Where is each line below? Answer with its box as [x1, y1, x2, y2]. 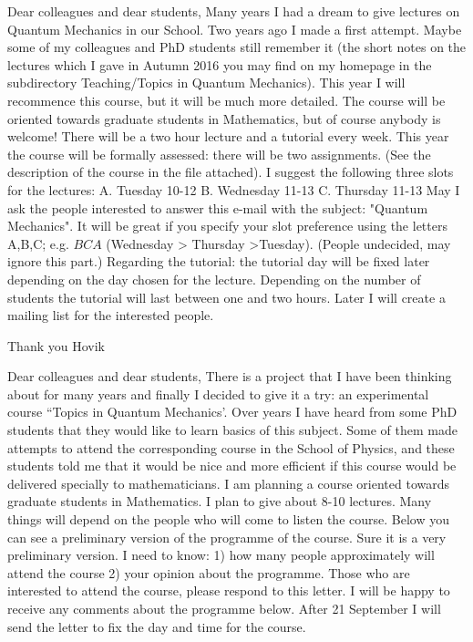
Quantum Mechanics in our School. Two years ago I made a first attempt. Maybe [7, 19, 462, 38]
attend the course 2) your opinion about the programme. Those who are [7, 563, 410, 582]
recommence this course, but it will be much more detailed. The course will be [7, 90, 446, 109]
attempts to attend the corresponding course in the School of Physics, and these [7, 438, 455, 457]
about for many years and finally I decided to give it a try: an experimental [7, 384, 429, 403]
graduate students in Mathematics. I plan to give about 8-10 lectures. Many [7, 492, 432, 511]
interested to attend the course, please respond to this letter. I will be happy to [7, 581, 450, 600]
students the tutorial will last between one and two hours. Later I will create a [7, 287, 446, 306]
